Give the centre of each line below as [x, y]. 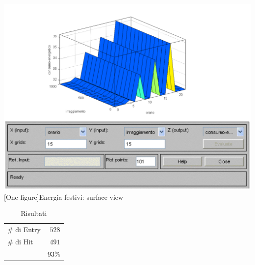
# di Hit [20, 241]
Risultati [34, 213]
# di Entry [24, 229]
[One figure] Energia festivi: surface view [64, 197]
